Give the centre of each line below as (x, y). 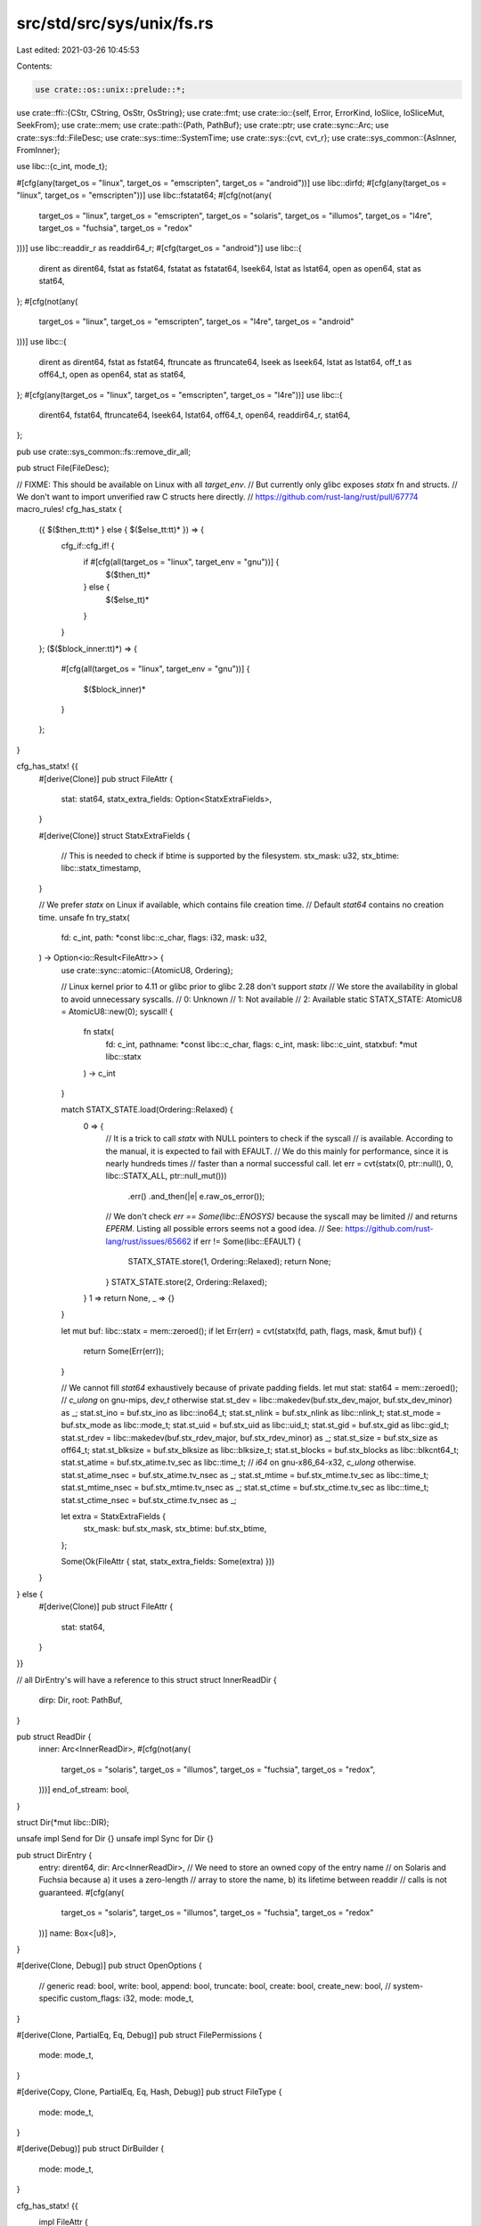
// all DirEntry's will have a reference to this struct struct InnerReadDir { (147, 1679)
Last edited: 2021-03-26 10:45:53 (78, 50)
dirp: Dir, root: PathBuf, (81, 1700)
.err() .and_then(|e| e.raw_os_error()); (196, 1196)
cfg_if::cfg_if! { (88, 546)
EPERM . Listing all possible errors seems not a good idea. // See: (224, 1229)
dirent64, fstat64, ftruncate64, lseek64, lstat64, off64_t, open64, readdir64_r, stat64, (195, 415)
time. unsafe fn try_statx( (84, 917)
